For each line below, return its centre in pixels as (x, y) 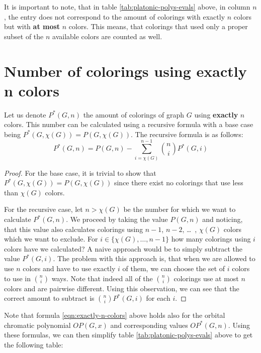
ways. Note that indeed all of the (102, 278)
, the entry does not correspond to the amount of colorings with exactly (115, 16)
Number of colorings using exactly (125, 71)
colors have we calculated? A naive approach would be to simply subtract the (123, 248)
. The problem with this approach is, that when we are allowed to (154, 258)
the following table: (34, 344)
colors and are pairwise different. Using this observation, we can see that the (122, 288)
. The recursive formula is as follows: (187, 134)
